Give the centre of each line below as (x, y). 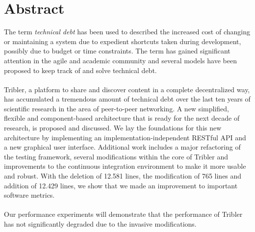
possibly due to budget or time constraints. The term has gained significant (117, 51)
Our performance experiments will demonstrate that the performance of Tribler (123, 214)
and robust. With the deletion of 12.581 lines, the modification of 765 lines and (123, 176)
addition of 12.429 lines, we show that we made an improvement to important (121, 185)
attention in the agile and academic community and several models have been (120, 60)
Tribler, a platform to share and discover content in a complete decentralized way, (127, 89)
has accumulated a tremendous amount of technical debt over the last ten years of (127, 99)
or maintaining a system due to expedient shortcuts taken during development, (123, 41)
